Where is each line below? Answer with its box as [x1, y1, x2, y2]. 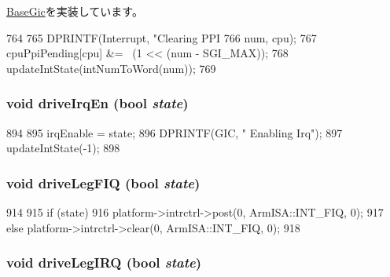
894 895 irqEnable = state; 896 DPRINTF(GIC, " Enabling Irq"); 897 [6, 124, 343, 140]
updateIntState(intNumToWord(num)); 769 [6, 60, 216, 76]
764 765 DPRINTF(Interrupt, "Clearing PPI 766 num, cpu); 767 [6, 29, 317, 46]
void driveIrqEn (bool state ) [6, 93, 189, 113]
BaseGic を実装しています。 [6, 3, 143, 19]
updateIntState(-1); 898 [6, 140, 120, 156]
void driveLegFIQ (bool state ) [6, 173, 201, 192]
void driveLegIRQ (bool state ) [6, 253, 202, 272]
